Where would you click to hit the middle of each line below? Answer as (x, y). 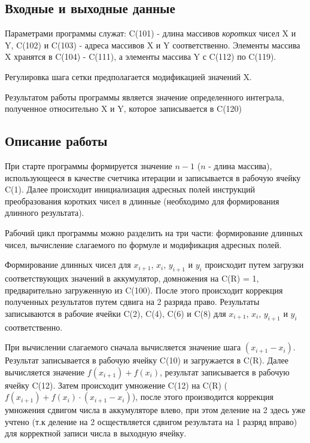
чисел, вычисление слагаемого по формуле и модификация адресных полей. (143, 244)
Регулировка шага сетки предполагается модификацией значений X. (128, 76)
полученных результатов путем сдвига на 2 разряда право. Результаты (132, 302)
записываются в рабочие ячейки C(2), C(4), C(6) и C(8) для (116, 313)
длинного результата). (45, 213)
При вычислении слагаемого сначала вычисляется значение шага (123, 347)
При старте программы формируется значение (89, 165)
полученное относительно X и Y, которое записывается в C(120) (124, 109)
